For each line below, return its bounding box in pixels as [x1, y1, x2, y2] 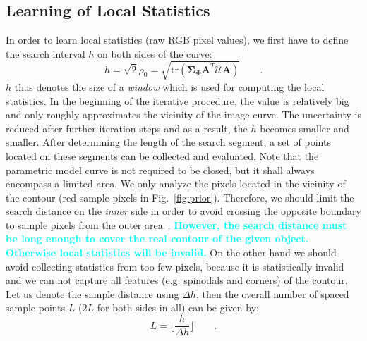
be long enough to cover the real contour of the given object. [6, 231, 309, 246]
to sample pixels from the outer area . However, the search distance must [6, 217, 347, 232]
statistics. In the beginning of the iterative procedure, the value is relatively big [6, 93, 349, 108]
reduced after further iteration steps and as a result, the [6, 120, 248, 135]
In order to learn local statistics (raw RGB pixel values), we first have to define [6, 32, 349, 47]
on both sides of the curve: [97, 46, 212, 61]
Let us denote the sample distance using [6, 286, 179, 301]
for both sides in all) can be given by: [97, 300, 259, 315]
